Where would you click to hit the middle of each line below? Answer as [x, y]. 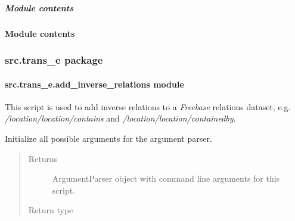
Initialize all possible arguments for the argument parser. [108, 138]
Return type [51, 210]
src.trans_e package [54, 60]
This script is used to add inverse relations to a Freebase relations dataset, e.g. [148, 106]
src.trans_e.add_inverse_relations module [94, 84]
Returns [43, 158]
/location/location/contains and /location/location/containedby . [120, 118]
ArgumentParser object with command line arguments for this [166, 178]
